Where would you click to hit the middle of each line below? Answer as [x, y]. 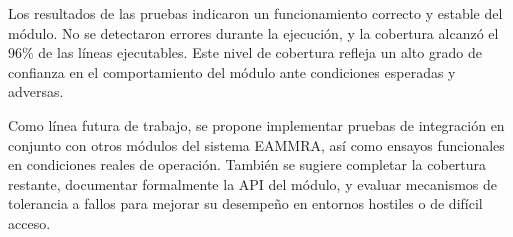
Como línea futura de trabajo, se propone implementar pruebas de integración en [256, 124]
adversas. [36, 91]
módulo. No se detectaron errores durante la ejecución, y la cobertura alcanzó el [253, 32]
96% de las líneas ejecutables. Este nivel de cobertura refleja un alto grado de [245, 52]
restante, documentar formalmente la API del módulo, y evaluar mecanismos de [252, 183]
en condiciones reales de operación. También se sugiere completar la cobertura [247, 164]
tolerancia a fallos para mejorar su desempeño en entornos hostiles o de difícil [245, 203]
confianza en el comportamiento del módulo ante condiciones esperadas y [232, 71]
